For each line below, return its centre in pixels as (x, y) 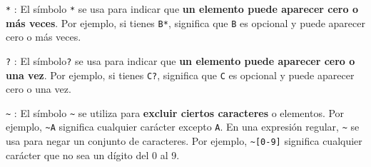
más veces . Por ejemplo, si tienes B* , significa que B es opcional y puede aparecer (185, 22)
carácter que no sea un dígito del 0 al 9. (93, 155)
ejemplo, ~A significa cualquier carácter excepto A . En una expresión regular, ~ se (183, 127)
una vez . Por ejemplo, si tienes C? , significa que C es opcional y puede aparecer (180, 75)
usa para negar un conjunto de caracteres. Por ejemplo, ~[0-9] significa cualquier (184, 141)
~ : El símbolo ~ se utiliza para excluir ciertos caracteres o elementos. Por (175, 112)
